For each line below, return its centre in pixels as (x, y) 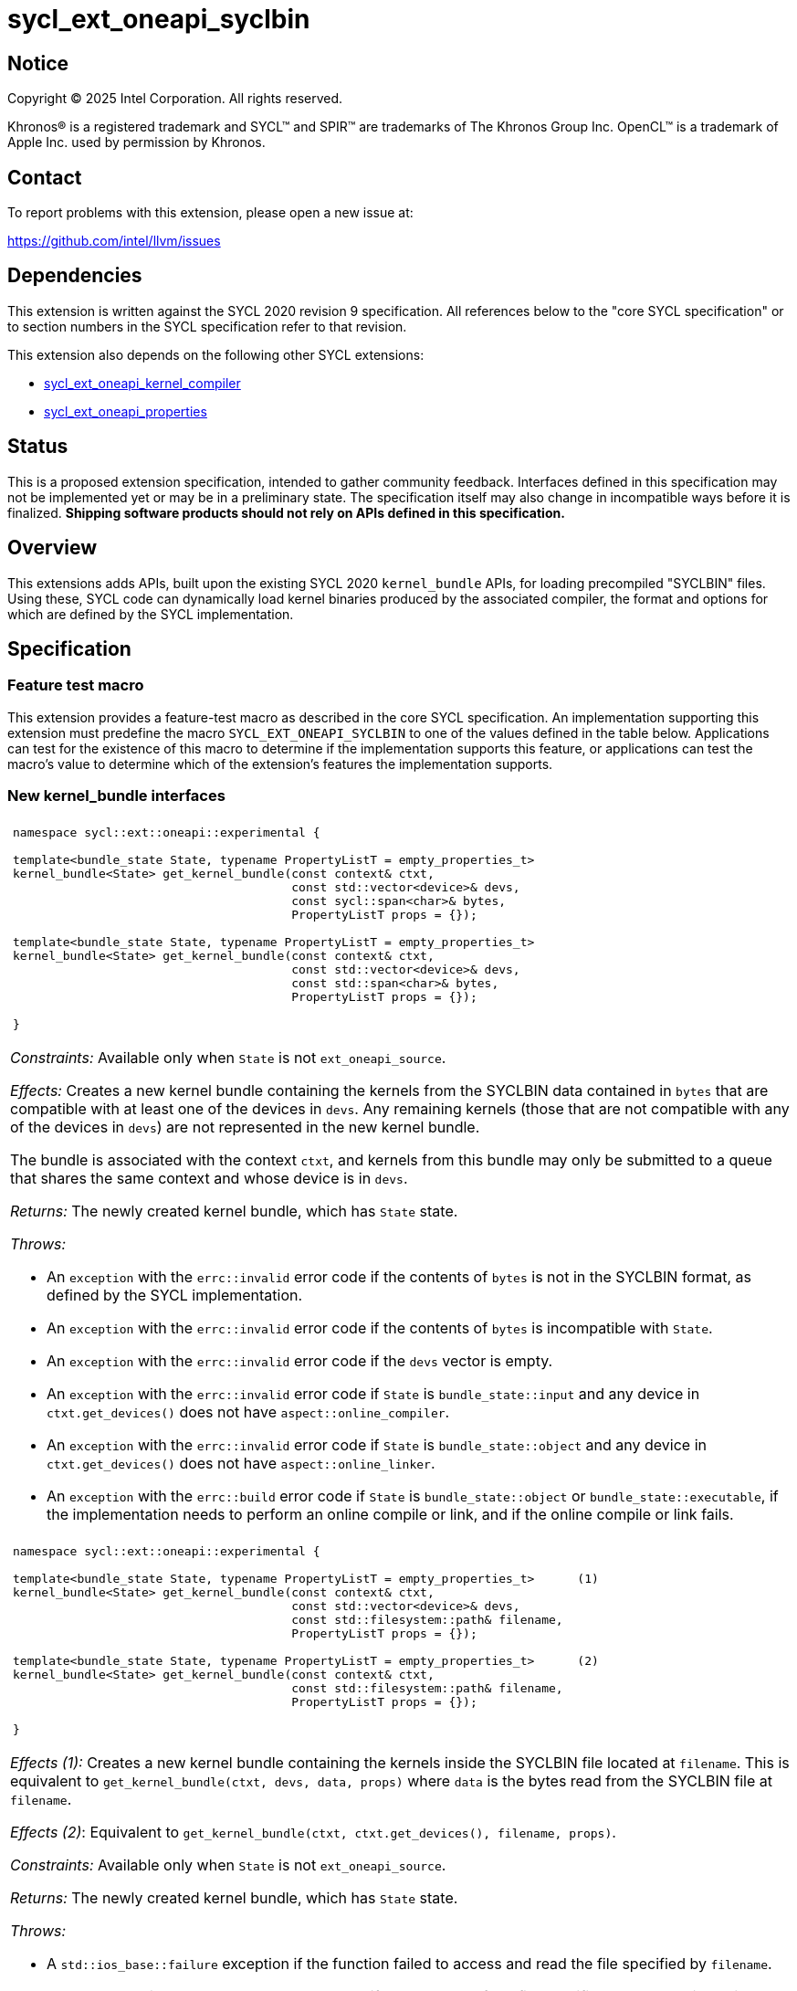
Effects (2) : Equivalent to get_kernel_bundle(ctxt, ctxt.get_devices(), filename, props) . (313, 1832)
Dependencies (75, 276)
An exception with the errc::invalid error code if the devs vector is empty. (300, 1360)
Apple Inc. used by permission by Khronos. (136, 142)
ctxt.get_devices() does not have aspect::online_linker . (241, 1463)
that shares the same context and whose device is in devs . (209, 1178)
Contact (45, 177)
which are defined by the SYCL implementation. (151, 614)
